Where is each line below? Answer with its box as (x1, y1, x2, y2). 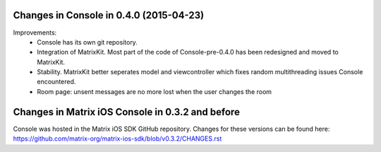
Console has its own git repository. (37, 37, 138, 46)
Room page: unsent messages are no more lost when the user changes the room (37, 87, 272, 95)
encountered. (37, 78, 76, 86)
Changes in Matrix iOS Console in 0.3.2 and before (13, 106, 240, 118)
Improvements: (13, 28, 57, 37)
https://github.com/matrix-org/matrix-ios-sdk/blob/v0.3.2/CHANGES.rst (13, 134, 222, 143)
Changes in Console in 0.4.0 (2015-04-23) (13, 9, 205, 21)
